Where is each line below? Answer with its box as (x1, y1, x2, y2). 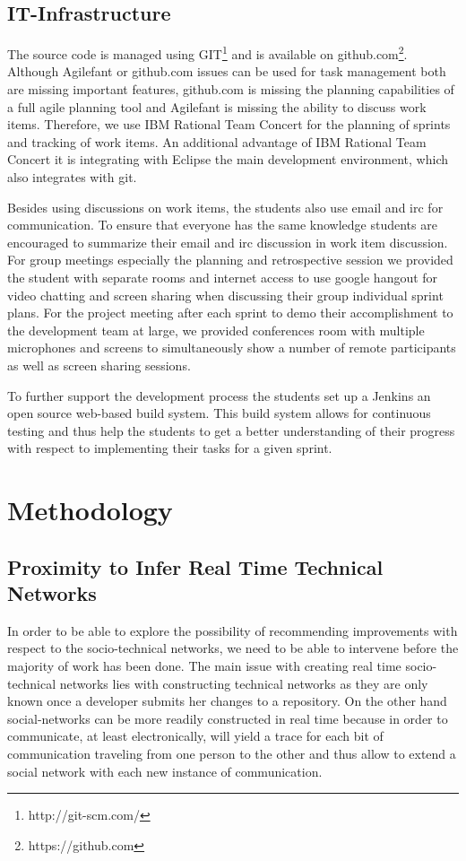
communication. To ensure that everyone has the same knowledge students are (7, 215, 437, 234)
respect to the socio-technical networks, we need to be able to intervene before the (7, 639, 459, 657)
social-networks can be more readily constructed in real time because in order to (7, 709, 448, 727)
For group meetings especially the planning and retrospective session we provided (7, 250, 453, 269)
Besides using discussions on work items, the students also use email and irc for (7, 197, 444, 216)
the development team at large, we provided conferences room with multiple (7, 320, 425, 339)
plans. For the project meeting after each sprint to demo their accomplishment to (7, 303, 453, 322)
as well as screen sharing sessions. (7, 355, 191, 374)
